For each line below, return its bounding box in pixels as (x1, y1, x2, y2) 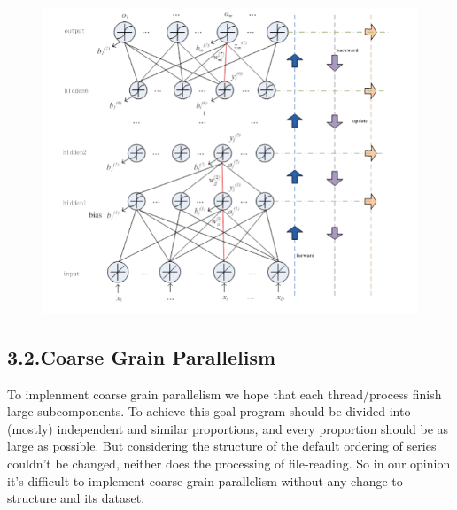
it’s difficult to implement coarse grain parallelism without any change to (7, 471, 403, 490)
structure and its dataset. (7, 489, 145, 507)
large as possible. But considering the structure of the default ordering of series (7, 437, 437, 455)
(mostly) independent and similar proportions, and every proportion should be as (7, 419, 449, 437)
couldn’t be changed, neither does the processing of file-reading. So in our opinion (7, 454, 451, 473)
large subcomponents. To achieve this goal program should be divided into (7, 402, 411, 421)
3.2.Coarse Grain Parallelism (7, 343, 276, 370)
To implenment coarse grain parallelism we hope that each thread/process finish (7, 384, 442, 403)
